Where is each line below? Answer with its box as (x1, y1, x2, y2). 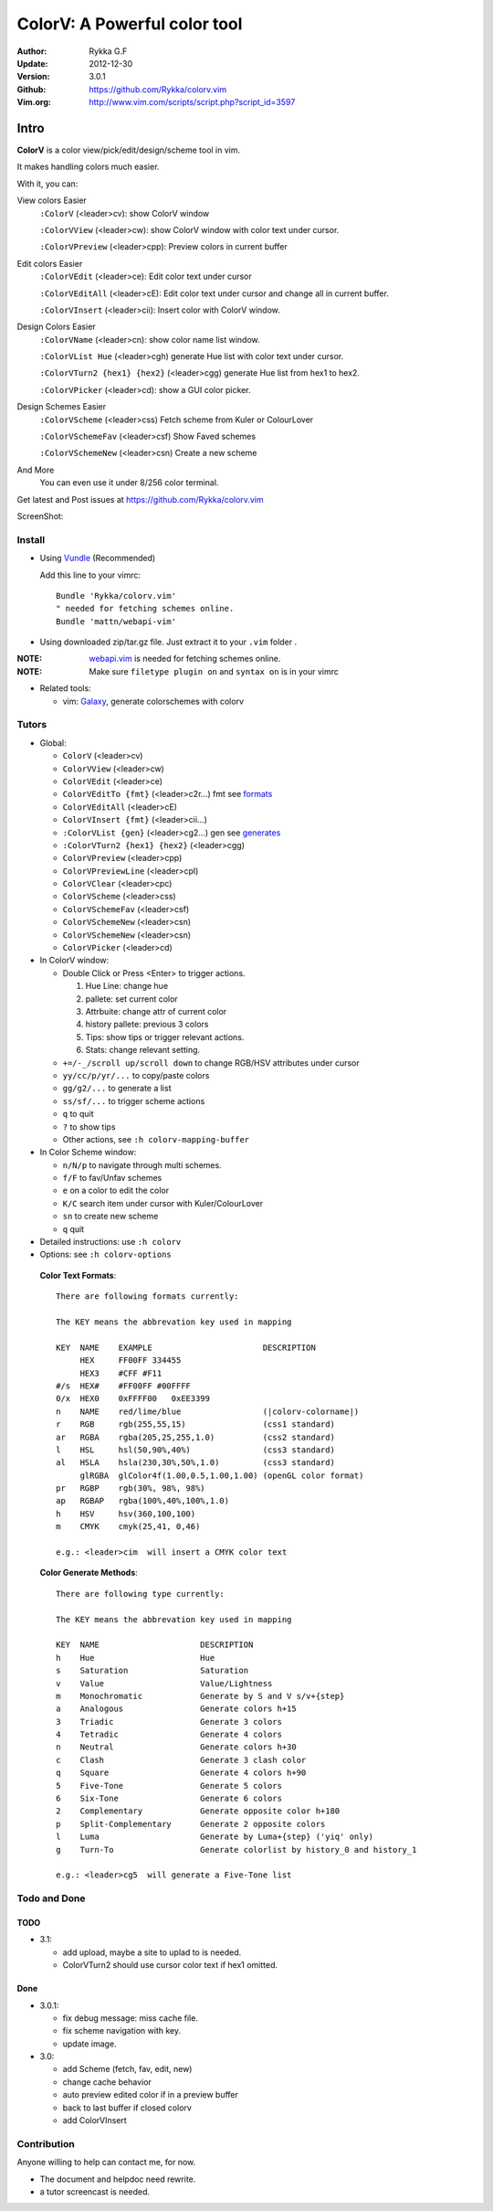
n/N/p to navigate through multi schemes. (62, 1159, 223, 1170)
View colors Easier (16, 195, 87, 206)
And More (16, 464, 55, 475)
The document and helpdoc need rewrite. (39, 2174, 196, 2184)
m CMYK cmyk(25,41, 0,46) (56, 1522, 201, 1532)
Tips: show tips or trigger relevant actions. (85, 1031, 245, 1042)
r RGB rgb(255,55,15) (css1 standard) (56, 1419, 335, 1430)
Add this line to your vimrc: (39, 569, 142, 580)
